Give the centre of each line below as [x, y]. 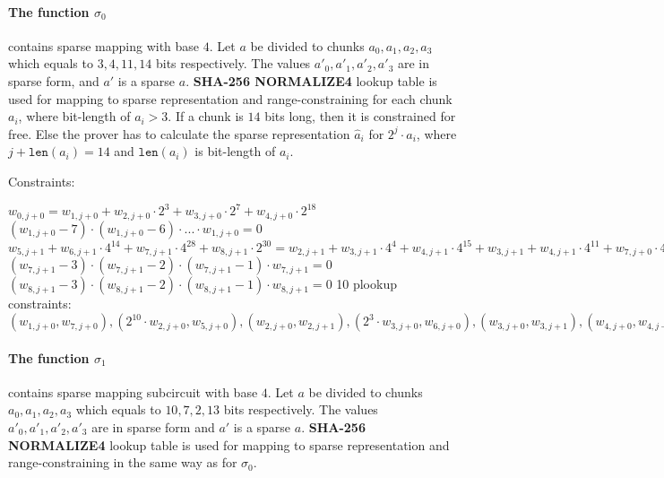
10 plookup [366, 284]
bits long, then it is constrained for [360, 116]
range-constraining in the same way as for [123, 462]
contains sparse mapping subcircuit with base [133, 391]
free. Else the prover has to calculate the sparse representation [179, 133]
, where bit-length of [74, 116]
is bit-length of [235, 151]
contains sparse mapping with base [104, 45]
